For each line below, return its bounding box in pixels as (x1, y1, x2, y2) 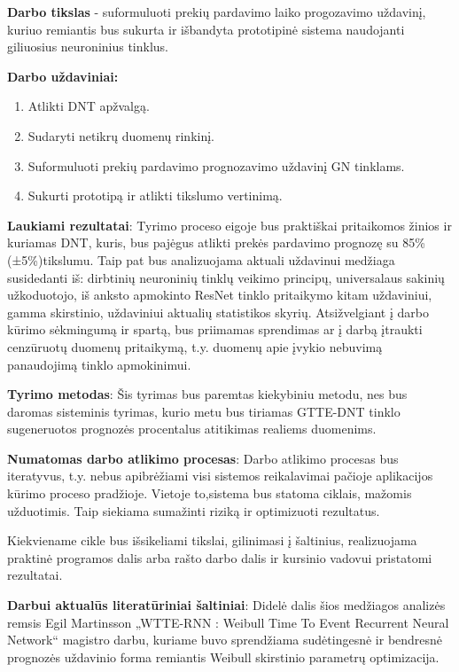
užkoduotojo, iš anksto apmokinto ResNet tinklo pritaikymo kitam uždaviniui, (7, 285, 432, 304)
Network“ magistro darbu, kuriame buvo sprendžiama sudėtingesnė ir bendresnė (7, 630, 443, 649)
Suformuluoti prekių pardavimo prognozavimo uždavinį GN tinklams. (27, 156, 405, 175)
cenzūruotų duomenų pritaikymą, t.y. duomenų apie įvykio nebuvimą (7, 337, 383, 356)
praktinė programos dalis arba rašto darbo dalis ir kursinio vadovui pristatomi (7, 548, 432, 567)
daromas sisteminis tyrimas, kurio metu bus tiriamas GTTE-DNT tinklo (7, 402, 401, 420)
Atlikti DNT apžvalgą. (27, 97, 150, 115)
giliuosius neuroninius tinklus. (7, 37, 169, 56)
